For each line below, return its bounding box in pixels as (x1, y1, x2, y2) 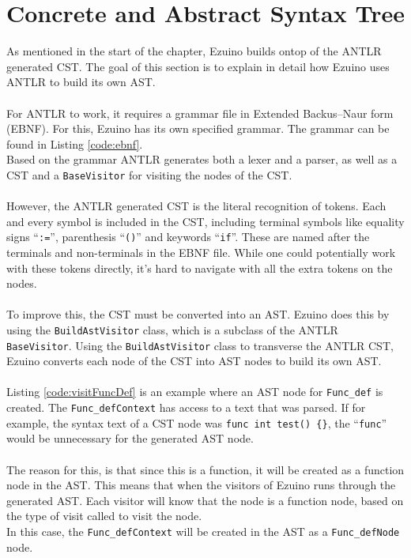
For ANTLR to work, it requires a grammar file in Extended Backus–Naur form (6, 104, 394, 121)
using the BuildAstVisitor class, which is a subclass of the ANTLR (6, 321, 338, 337)
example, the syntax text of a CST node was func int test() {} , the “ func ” (6, 414, 387, 431)
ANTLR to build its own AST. (6, 74, 156, 90)
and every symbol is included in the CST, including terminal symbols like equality (6, 213, 405, 229)
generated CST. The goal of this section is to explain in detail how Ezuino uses (6, 58, 390, 74)
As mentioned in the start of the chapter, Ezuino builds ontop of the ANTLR (6, 43, 382, 59)
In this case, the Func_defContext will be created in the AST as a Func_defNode (6, 522, 400, 539)
